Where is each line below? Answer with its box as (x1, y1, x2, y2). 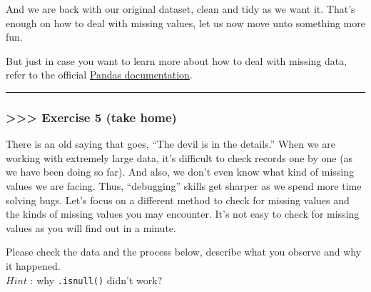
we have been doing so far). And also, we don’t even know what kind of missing (6, 164, 354, 179)
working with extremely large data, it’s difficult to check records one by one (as (6, 150, 353, 165)
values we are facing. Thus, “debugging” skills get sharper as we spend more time (6, 178, 362, 193)
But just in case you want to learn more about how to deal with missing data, (6, 53, 347, 68)
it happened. (6, 258, 61, 273)
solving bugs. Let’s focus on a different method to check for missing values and (6, 192, 350, 207)
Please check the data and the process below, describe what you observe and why (6, 244, 362, 259)
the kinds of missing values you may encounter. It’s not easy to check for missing (6, 206, 360, 221)
